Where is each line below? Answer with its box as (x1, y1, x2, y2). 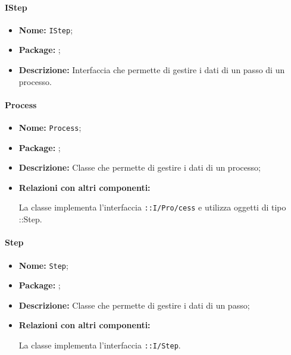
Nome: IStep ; (18, 23, 73, 36)
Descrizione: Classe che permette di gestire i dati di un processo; (18, 161, 261, 174)
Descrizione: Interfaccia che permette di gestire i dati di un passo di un (18, 64, 285, 76)
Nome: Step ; (18, 259, 68, 271)
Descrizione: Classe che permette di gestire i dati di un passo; (18, 299, 250, 311)
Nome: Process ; (18, 121, 82, 134)
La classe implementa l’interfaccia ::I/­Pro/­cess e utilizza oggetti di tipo (18, 201, 286, 213)
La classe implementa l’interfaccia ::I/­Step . (18, 338, 181, 351)
